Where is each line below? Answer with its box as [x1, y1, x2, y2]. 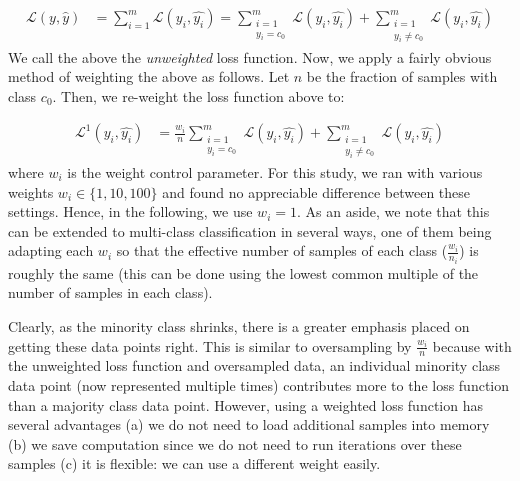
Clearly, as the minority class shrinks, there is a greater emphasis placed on [8, 316, 470, 337]
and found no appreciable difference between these [162, 181, 471, 202]
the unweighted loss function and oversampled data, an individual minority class [8, 355, 501, 376]
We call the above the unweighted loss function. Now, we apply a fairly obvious [8, 46, 492, 67]
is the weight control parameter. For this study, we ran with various [67, 162, 483, 182]
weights [8, 181, 54, 202]
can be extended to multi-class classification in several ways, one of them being [8, 220, 492, 241]
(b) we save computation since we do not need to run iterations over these [8, 433, 462, 454]
